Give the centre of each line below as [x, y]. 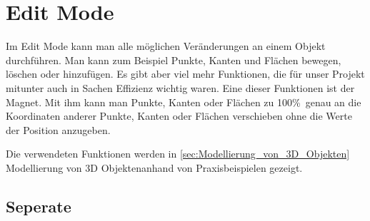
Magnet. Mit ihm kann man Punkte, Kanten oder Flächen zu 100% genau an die [184, 102]
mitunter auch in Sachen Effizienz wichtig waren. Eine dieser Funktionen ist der [180, 87]
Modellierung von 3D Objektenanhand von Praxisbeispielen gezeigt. [154, 167]
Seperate [39, 206]
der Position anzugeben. [58, 129]
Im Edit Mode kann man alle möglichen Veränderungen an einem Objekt [166, 46]
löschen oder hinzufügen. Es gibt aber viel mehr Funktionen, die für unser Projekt [185, 74]
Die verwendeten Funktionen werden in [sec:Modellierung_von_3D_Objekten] [178, 154]
